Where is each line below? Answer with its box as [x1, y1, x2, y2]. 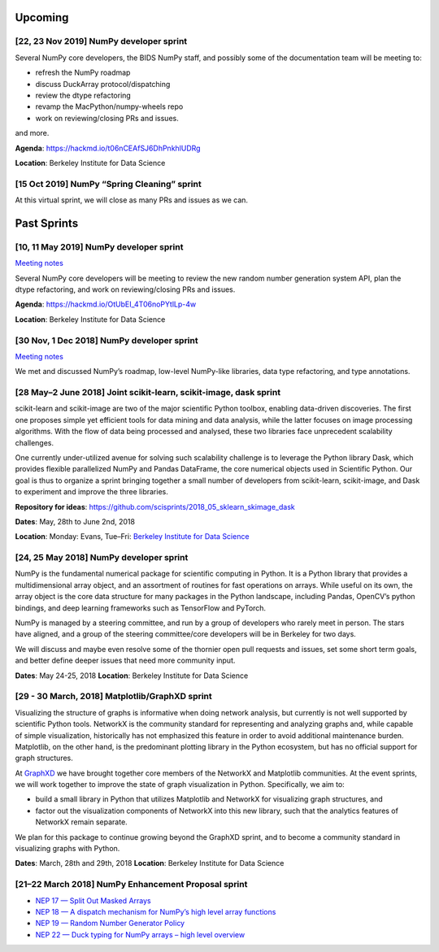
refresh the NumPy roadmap [35, 67, 131, 77]
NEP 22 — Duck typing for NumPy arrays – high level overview [35, 929, 246, 939]
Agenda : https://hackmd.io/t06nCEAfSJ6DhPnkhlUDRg [15, 143, 201, 153]
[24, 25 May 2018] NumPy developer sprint [15, 552, 189, 563]
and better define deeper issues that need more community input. [15, 655, 236, 666]
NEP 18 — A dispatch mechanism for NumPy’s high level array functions [35, 906, 276, 916]
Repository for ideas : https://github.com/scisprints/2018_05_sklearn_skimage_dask [15, 502, 296, 511]
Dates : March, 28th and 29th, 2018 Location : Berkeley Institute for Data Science [15, 859, 285, 868]
